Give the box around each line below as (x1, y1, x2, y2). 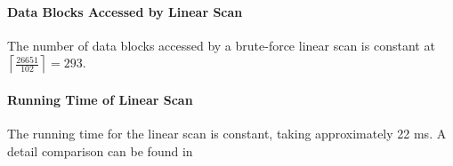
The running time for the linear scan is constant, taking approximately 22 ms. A (7, 124, 447, 143)
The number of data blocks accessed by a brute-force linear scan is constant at (7, 36, 435, 54)
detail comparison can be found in (7, 141, 193, 160)
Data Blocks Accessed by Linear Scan (7, 2, 243, 20)
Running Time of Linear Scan (7, 90, 193, 108)
